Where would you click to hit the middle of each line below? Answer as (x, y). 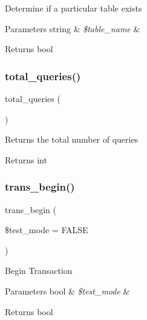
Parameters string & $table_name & (73, 28)
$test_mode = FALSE (47, 230)
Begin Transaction (39, 271)
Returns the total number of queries (72, 139)
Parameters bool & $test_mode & (67, 291)
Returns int (26, 159)
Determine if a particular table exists (73, 8)
